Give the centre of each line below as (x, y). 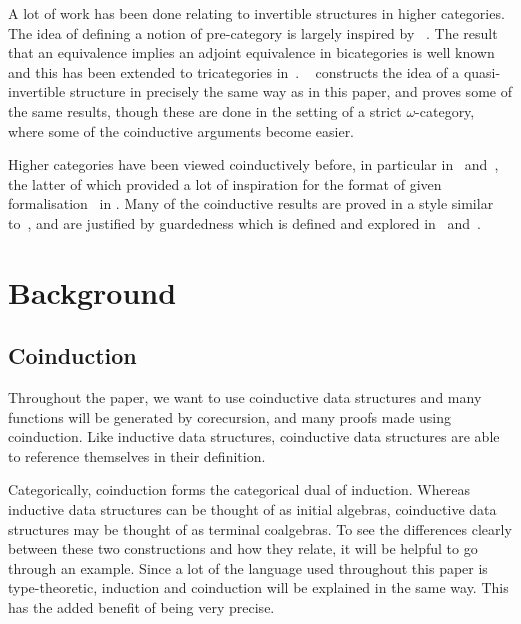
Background (92, 291)
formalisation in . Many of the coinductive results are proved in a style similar (251, 203)
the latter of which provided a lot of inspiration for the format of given (225, 183)
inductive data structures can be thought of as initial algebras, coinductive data (252, 509)
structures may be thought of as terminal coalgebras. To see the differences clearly (260, 528)
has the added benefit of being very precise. (141, 607)
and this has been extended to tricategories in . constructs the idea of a (234, 71)
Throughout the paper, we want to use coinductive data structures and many (245, 397)
